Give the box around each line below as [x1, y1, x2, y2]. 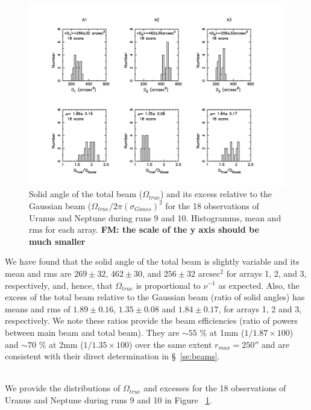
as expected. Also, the [218, 279, 300, 291]
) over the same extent [129, 338, 212, 350]
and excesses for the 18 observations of [143, 382, 286, 394]
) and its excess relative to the [160, 188, 272, 200]
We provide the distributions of [5, 382, 121, 394]
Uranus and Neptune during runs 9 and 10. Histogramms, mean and [29, 211, 281, 224]
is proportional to [136, 279, 201, 291]
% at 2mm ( [39, 338, 84, 350]
